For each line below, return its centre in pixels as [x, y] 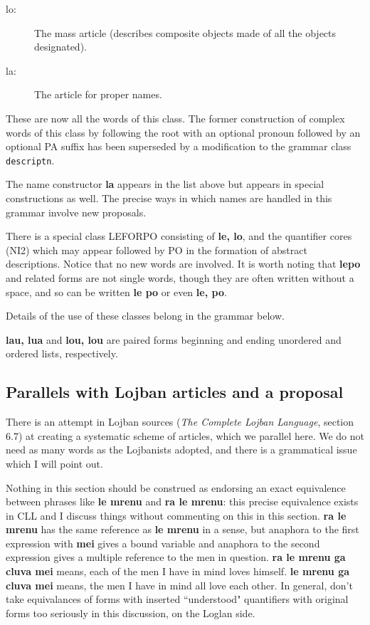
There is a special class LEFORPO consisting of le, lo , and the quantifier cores [179, 236]
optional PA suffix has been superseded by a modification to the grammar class [179, 146]
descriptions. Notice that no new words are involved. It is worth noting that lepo [183, 264]
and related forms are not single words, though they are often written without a [180, 277]
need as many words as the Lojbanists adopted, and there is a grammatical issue [181, 450]
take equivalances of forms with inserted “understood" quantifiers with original [177, 599]
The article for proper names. [98, 94]
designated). [60, 47]
